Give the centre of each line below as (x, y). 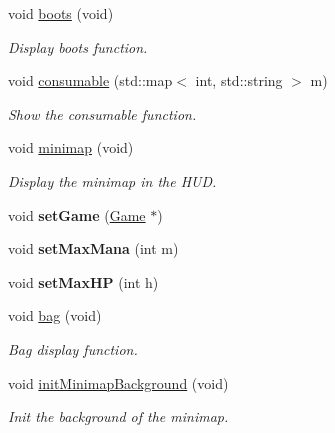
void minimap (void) (71, 147)
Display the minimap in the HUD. (112, 180)
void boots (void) (61, 13)
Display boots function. (78, 46)
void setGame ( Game (77, 214)
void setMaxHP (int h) (83, 281)
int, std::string (239, 80)
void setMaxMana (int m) (93, 248)
